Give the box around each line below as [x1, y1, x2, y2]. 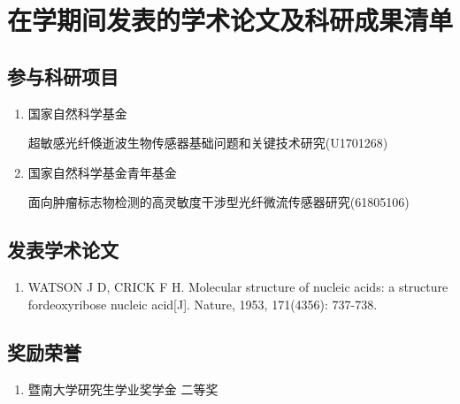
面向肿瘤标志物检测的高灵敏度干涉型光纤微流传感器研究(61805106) [27, 193, 410, 211]
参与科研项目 [7, 62, 119, 89]
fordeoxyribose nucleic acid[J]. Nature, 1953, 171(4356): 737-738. [27, 294, 378, 313]
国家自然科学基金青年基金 [27, 163, 177, 181]
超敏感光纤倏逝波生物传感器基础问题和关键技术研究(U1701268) [27, 133, 388, 152]
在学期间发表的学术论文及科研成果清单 [7, 2, 454, 38]
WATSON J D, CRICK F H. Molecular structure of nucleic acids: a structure [27, 278, 448, 296]
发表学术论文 [7, 236, 119, 263]
